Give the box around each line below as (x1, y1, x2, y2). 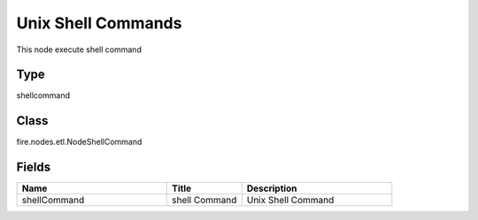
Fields (16, 160, 51, 175)
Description (246, 182, 297, 194)
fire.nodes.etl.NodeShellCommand (16, 137, 143, 148)
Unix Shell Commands (16, 13, 182, 33)
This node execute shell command (16, 44, 142, 55)
